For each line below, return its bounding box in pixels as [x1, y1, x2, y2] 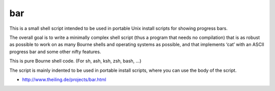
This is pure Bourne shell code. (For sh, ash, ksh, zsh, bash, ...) [9, 58, 142, 64]
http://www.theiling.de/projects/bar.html [22, 76, 106, 82]
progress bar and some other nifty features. [9, 49, 101, 55]
